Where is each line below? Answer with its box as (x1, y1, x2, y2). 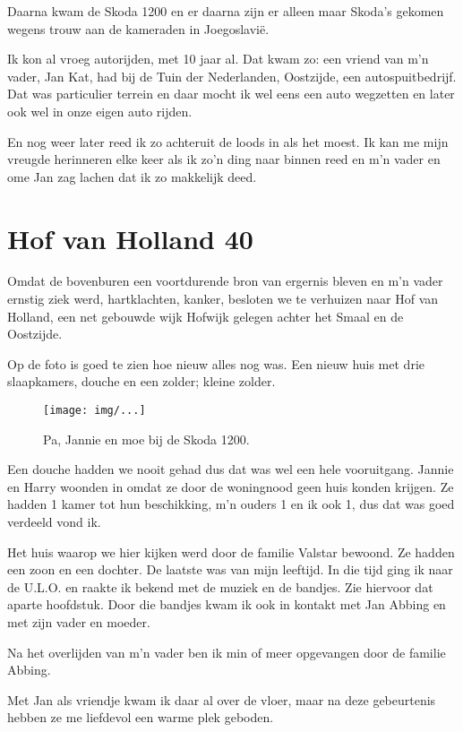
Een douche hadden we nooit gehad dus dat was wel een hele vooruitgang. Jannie (7, 460, 454, 478)
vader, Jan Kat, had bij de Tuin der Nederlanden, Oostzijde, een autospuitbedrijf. (7, 66, 457, 85)
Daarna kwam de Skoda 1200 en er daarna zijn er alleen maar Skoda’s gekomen (7, 2, 444, 20)
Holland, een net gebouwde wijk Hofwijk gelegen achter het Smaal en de (7, 306, 404, 325)
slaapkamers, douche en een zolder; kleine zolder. (7, 372, 276, 391)
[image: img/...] (43, 404, 146, 418)
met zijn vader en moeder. (7, 613, 150, 632)
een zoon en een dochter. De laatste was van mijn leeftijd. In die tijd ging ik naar (7, 560, 453, 579)
